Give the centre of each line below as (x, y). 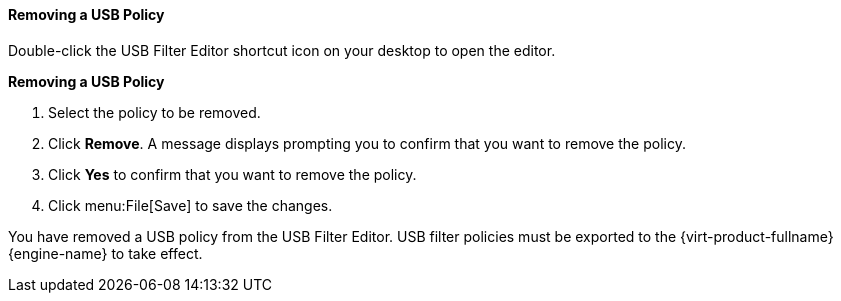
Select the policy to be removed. (154, 112)
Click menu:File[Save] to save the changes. (190, 205)
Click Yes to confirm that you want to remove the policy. (232, 174)
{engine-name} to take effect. (105, 253)
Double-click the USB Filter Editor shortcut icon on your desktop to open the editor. (282, 50)
